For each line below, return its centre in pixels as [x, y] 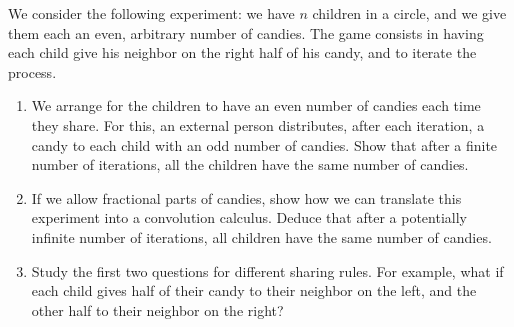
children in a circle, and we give [409, 13]
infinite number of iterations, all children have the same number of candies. [261, 236]
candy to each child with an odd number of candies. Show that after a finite [264, 144]
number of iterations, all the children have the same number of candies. [250, 164]
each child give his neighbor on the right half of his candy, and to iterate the [242, 52]
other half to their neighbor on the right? [157, 309]
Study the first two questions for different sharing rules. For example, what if [267, 270]
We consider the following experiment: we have [151, 13]
